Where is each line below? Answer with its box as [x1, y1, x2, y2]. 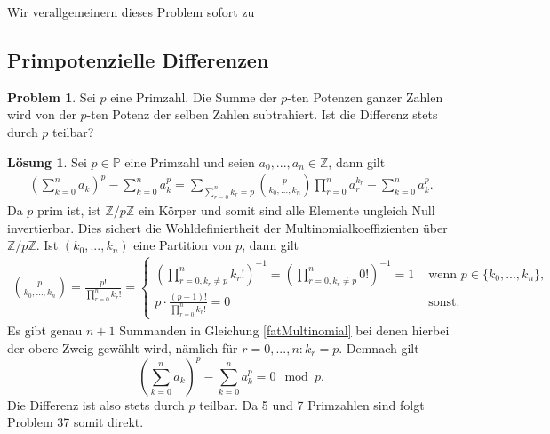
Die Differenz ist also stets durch [7, 395, 185, 414]
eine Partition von [133, 236, 232, 254]
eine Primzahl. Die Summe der [110, 87, 277, 106]
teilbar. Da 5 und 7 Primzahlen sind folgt [199, 395, 425, 414]
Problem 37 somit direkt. [7, 413, 144, 431]
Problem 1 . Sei [7, 87, 96, 106]
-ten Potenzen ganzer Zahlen [287, 87, 443, 106]
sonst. [428, 295, 460, 309]
